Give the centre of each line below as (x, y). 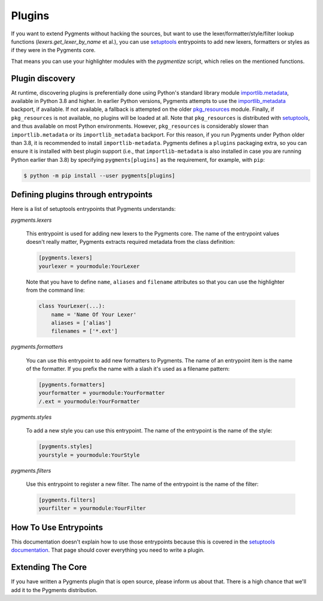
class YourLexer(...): (72, 306)
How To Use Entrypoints (57, 527)
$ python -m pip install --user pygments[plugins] (100, 176)
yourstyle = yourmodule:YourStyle (89, 455)
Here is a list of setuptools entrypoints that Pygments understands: (93, 209)
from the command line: (55, 290)
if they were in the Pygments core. (53, 50)
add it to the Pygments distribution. (54, 590)
